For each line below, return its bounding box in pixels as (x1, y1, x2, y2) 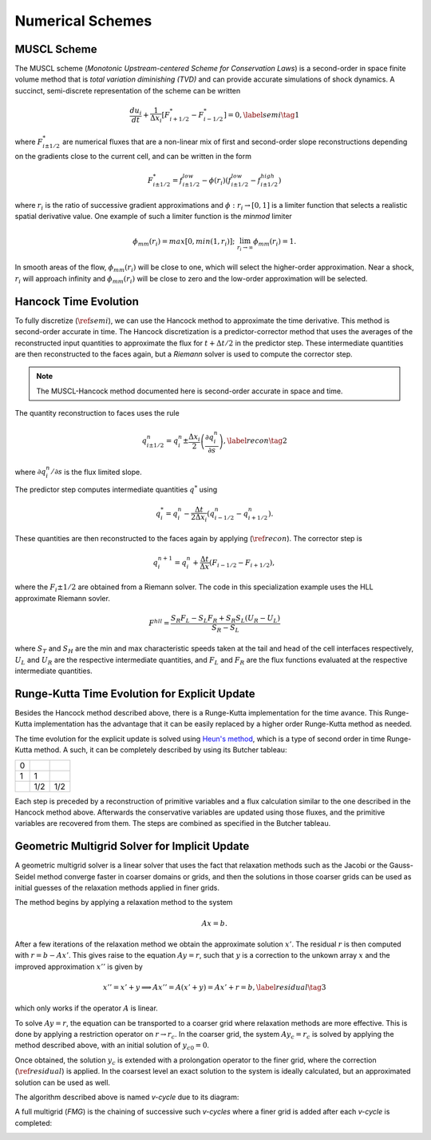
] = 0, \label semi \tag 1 (223, 110, 299, 119)
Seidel (14, 871, 36, 881)
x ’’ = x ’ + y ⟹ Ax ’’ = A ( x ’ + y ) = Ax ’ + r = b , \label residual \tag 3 (102, 983, 326, 991)
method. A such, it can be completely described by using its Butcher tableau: (34, 745, 287, 755)
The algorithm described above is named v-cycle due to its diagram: (14, 1092, 239, 1102)
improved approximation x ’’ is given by (14, 962, 143, 971)
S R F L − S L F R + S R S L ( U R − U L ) (170, 613, 281, 624)
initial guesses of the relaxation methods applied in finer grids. (14, 883, 219, 892)
